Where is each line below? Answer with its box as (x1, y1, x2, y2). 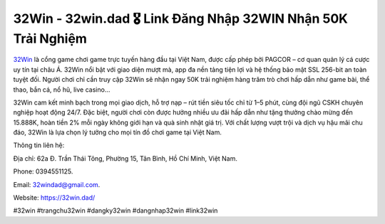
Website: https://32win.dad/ (13, 193, 96, 202)
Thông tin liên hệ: (13, 141, 65, 149)
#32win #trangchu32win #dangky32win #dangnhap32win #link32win (13, 206, 218, 215)
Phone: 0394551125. (13, 167, 73, 176)
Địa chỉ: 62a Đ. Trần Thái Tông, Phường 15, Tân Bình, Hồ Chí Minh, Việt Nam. (13, 154, 238, 163)
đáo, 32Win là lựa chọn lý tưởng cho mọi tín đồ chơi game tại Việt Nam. (13, 128, 222, 137)
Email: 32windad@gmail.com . (13, 180, 101, 188)
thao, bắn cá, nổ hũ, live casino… (13, 85, 111, 94)
